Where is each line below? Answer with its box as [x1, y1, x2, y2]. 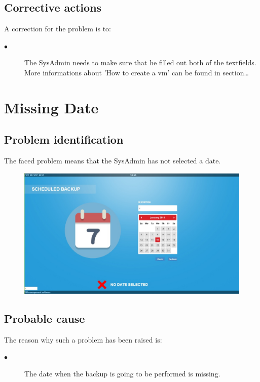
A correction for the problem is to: [4, 23, 112, 34]
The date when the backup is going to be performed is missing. [24, 368, 220, 379]
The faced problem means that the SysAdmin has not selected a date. [4, 155, 221, 166]
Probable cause [4, 311, 85, 326]
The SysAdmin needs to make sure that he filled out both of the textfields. [24, 57, 256, 68]
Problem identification [4, 132, 124, 147]
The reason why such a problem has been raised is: [4, 334, 162, 345]
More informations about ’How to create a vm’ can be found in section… [24, 67, 249, 77]
